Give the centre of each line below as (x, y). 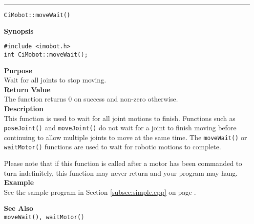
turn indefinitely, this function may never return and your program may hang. (121, 173)
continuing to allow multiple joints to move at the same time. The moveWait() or (126, 137)
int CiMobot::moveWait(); (46, 54)
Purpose (18, 70)
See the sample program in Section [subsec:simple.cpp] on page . (100, 192)
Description (24, 108)
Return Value (27, 89)
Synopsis (19, 31)
